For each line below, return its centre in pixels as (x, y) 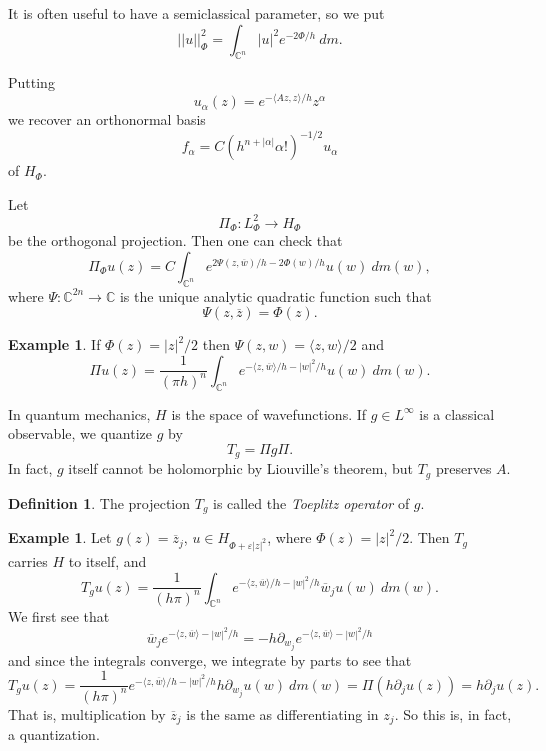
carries (28, 560)
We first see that (59, 616)
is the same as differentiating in (282, 713)
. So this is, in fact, (453, 713)
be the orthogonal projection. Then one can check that (175, 240)
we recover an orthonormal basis (107, 119)
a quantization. (54, 734)
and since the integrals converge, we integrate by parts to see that (210, 659)
